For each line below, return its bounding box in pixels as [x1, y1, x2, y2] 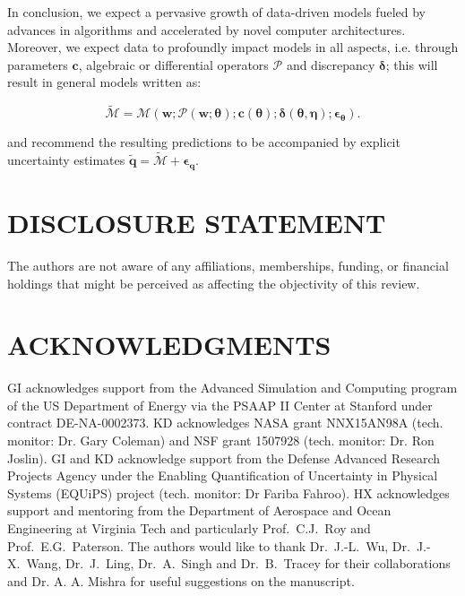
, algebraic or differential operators [78, 55, 269, 73]
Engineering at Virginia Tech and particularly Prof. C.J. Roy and [7, 518, 371, 537]
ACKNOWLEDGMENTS [7, 326, 332, 363]
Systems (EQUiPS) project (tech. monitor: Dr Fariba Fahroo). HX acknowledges [7, 483, 450, 502]
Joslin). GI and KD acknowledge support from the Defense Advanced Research [7, 448, 441, 467]
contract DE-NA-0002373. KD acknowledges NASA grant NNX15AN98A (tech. [7, 413, 443, 432]
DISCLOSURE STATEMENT [7, 203, 386, 240]
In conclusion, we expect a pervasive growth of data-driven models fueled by [7, 3, 426, 21]
